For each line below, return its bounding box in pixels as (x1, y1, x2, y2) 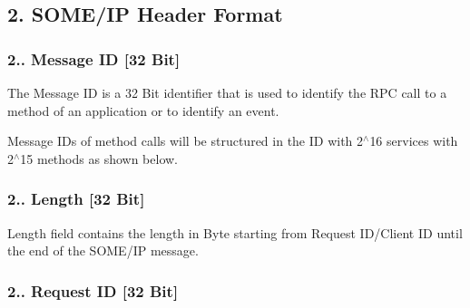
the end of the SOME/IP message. (7, 241, 199, 260)
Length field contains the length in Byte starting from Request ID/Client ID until (7, 223, 463, 242)
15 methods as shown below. (20, 149, 178, 168)
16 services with (369, 131, 458, 150)
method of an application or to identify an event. (7, 101, 279, 120)
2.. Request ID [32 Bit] (7, 279, 179, 302)
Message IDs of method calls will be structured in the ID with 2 (7, 131, 364, 150)
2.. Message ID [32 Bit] (7, 47, 181, 70)
